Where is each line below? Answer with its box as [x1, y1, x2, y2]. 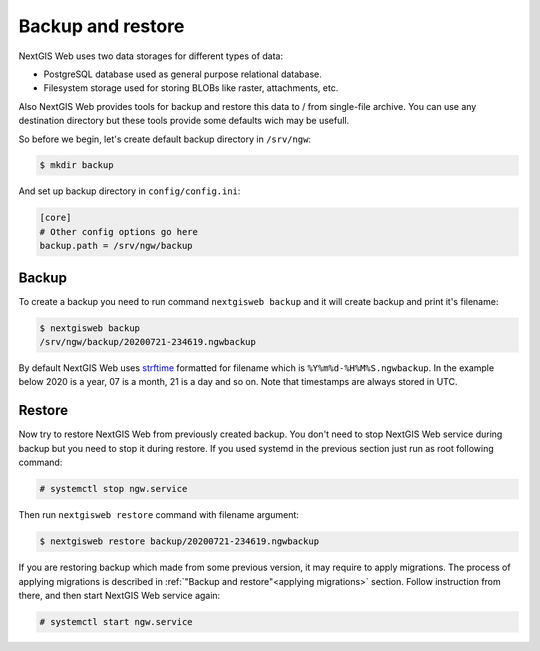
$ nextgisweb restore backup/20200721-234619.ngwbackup [39, 536, 320, 547]
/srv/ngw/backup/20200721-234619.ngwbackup [39, 336, 257, 348]
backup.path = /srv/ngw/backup [39, 240, 194, 252]
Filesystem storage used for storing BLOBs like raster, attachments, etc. [43, 82, 339, 94]
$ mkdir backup [39, 160, 114, 171]
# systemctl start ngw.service [39, 616, 194, 627]
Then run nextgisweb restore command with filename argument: [18, 509, 300, 521]
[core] [39, 212, 72, 224]
